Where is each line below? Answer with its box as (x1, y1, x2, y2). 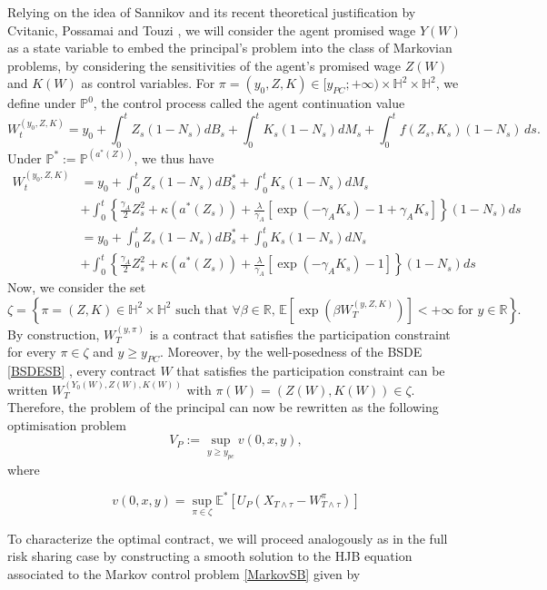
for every (7, 342, 56, 361)
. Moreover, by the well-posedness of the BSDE (160, 342, 423, 361)
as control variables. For (81, 74, 215, 93)
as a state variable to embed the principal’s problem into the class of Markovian (7, 38, 453, 57)
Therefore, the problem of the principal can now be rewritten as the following (7, 398, 439, 417)
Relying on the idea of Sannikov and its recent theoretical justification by (7, 3, 416, 21)
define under (7, 93, 76, 113)
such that (175, 303, 228, 317)
